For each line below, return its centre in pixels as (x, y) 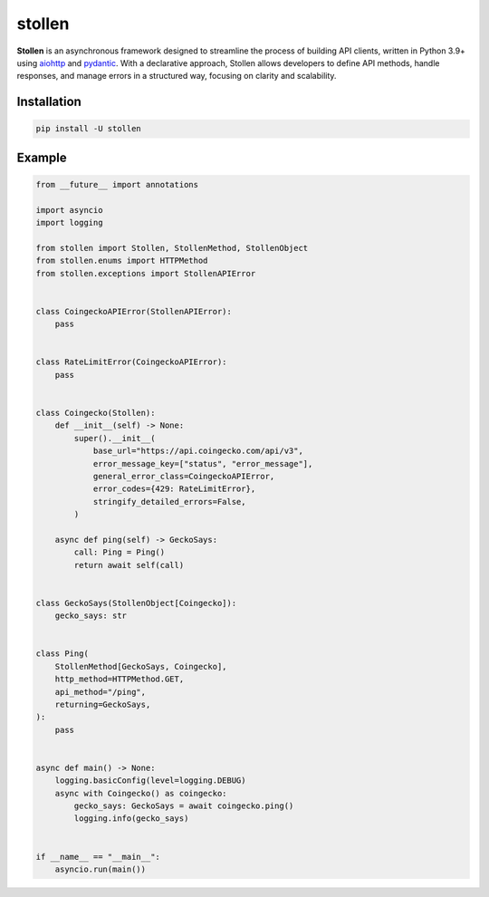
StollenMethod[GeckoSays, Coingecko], (141, 666)
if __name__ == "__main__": (98, 857)
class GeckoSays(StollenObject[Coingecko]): (136, 603)
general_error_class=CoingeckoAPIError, (184, 476)
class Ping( (62, 654)
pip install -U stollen (89, 129)
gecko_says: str (91, 616)
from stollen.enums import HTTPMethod (122, 261)
